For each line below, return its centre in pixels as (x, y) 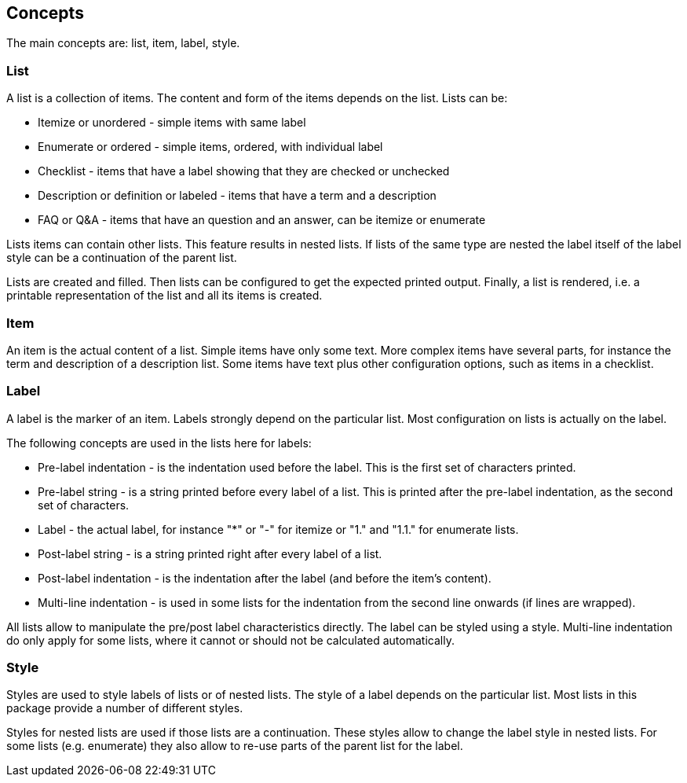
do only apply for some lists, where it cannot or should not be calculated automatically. (230, 640)
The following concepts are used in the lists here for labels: (159, 443)
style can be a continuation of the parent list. (122, 258)
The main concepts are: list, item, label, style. (123, 43)
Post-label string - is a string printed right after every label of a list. (210, 553)
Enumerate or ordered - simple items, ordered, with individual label (210, 147)
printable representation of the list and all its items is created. (164, 296)
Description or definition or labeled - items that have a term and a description (237, 196)
